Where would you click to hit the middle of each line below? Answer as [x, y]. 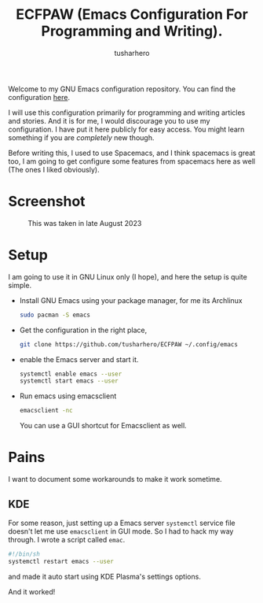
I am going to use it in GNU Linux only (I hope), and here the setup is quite [128, 276]
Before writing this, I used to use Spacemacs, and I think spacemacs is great [132, 153]
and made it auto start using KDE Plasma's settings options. [105, 576]
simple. [20, 285]
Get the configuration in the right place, [83, 330]
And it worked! [32, 591]
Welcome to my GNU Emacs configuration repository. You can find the [122, 89]
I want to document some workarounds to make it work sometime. [115, 479]
